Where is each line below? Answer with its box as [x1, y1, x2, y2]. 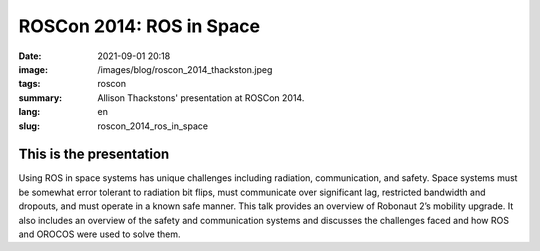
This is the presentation [18, 146, 170, 163]
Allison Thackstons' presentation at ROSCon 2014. [97, 91, 305, 104]
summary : [18, 91, 63, 104]
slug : [18, 120, 40, 132]
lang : [18, 106, 41, 118]
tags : [18, 78, 41, 90]
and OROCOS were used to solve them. [18, 228, 181, 240]
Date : [18, 50, 42, 62]
